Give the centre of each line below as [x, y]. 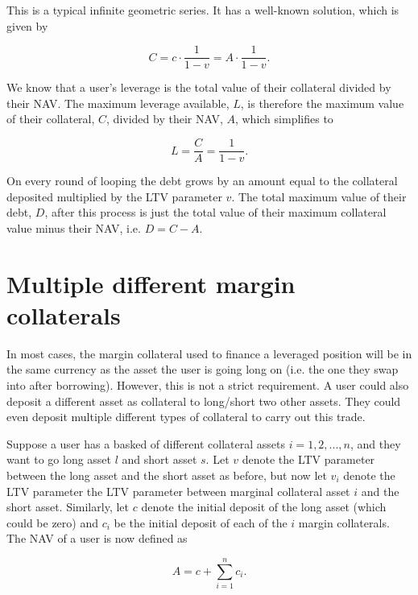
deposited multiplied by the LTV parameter [114, 196]
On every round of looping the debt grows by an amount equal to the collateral [202, 181]
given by [27, 25]
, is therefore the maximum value [322, 103]
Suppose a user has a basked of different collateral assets [146, 443]
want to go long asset [59, 459]
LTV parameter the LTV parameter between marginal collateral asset [178, 491]
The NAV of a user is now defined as [97, 538]
